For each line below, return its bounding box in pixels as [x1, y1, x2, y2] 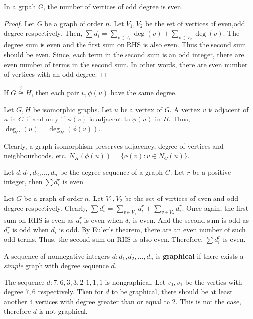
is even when [84, 214, 123, 225]
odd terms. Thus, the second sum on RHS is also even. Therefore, [4, 234, 203, 244]
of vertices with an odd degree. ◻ [4, 69, 106, 79]
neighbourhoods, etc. [4, 150, 67, 160]
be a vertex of [120, 104, 162, 114]
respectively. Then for [38, 286, 103, 297]
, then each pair [31, 87, 79, 97]
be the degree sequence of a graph [60, 166, 163, 177]
